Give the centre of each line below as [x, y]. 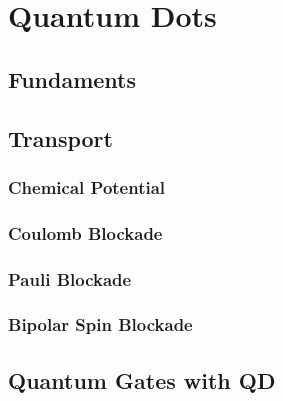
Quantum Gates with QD [142, 379]
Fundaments [72, 78]
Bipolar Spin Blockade [100, 324]
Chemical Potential [87, 186]
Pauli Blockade [70, 278]
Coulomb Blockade [85, 232]
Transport [60, 137]
